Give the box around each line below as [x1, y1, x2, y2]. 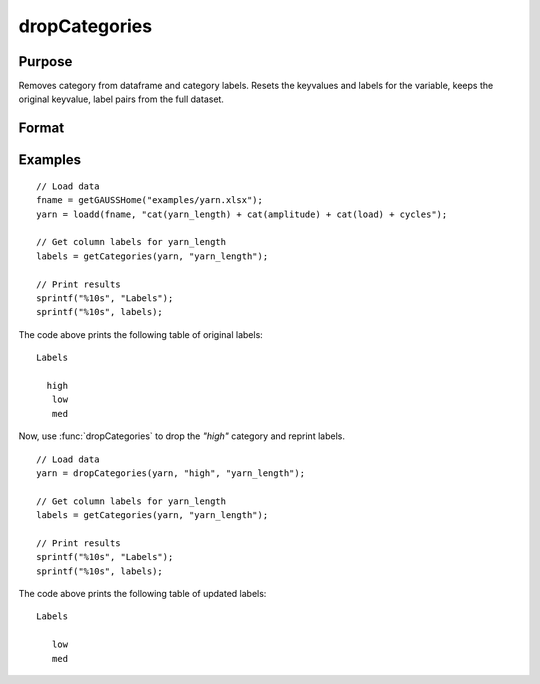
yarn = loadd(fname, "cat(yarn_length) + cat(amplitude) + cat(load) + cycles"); [36, 208, 448, 220]
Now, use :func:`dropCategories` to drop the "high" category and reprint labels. [18, 430, 345, 442]
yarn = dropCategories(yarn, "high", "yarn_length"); [36, 467, 305, 479]
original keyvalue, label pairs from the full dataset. [18, 93, 225, 105]
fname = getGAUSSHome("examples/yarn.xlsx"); [36, 195, 264, 206]
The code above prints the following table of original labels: [18, 328, 264, 340]
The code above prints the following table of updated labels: [18, 588, 267, 600]
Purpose [18, 53, 73, 70]
